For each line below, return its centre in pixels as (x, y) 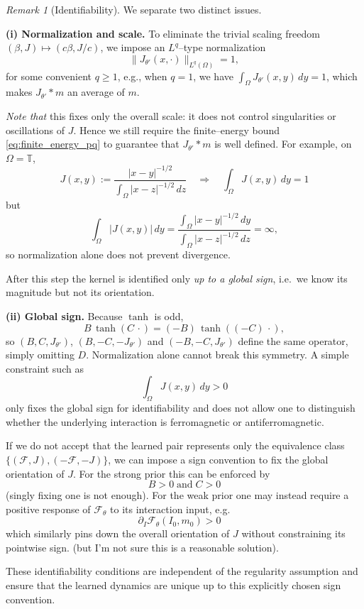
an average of (96, 92)
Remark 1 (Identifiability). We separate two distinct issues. (134, 9)
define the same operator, (293, 340)
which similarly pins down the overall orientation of (118, 533)
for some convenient (49, 76)
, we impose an (133, 47)
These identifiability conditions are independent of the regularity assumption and (182, 571)
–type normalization (222, 47)
